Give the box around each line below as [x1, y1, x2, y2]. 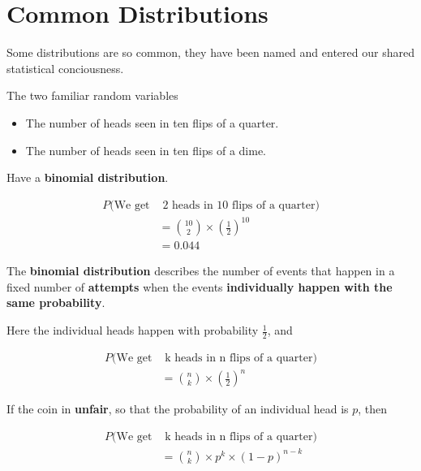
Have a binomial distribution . [6, 169, 169, 186]
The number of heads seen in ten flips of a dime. [25, 141, 266, 158]
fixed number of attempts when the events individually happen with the [6, 278, 393, 295]
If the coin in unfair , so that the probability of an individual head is [6, 400, 349, 417]
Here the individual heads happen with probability [6, 322, 259, 339]
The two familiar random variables [6, 87, 178, 104]
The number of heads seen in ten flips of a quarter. [25, 114, 279, 131]
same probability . [6, 294, 105, 311]
